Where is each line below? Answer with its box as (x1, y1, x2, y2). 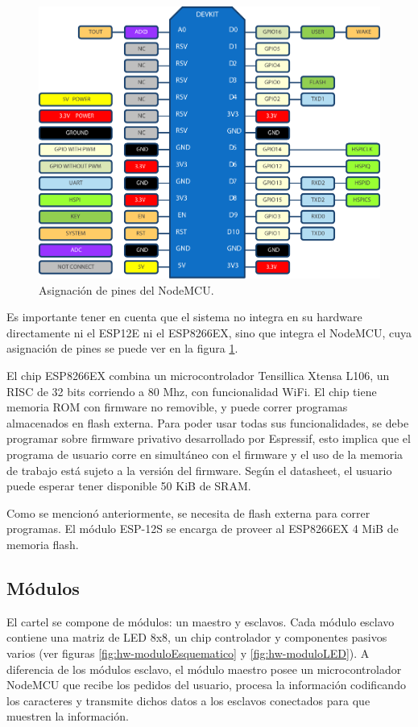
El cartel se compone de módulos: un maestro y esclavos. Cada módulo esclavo (6, 613, 395, 630)
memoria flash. (6, 535, 79, 552)
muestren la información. (6, 708, 129, 725)
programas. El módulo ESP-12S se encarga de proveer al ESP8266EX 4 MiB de (6, 520, 399, 537)
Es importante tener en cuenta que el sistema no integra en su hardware (6, 308, 362, 325)
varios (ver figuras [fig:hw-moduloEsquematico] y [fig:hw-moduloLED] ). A (6, 644, 370, 661)
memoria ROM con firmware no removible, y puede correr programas (6, 399, 348, 415)
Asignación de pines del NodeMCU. (39, 281, 214, 298)
